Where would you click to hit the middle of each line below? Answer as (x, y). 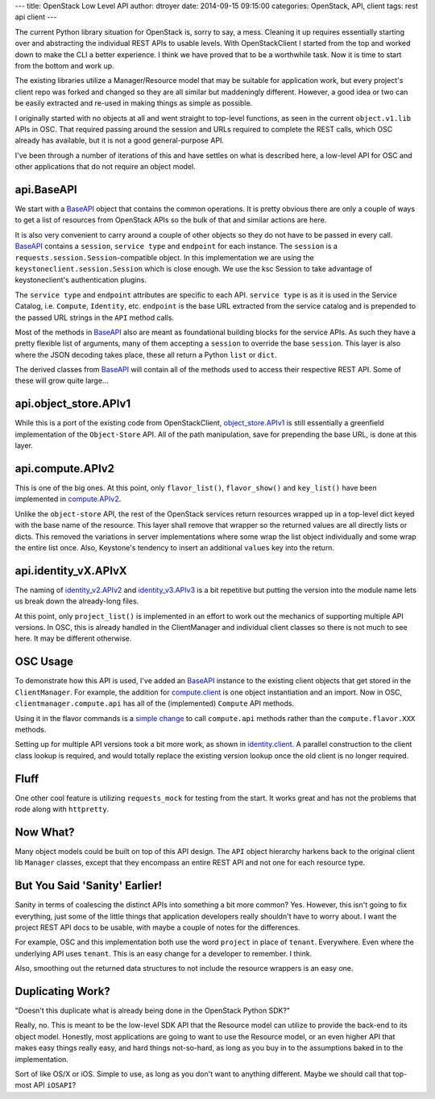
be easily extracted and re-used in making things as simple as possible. (134, 103)
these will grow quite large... (62, 381)
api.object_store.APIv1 (73, 404)
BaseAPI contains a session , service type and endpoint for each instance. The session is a (176, 247)
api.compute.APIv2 (65, 469)
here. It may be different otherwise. (73, 639)
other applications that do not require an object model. (106, 167)
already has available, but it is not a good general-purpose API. (120, 140)
